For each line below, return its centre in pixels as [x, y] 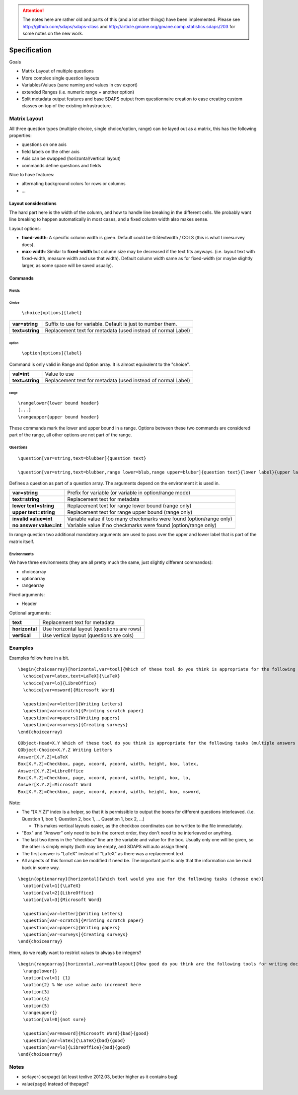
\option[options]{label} [52, 353]
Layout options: [25, 228]
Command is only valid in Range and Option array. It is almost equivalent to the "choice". [100, 364]
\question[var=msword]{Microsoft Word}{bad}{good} [86, 1033]
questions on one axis [44, 144]
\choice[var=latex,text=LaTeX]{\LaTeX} [72, 676]
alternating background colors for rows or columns [74, 184]
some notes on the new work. [53, 34]
